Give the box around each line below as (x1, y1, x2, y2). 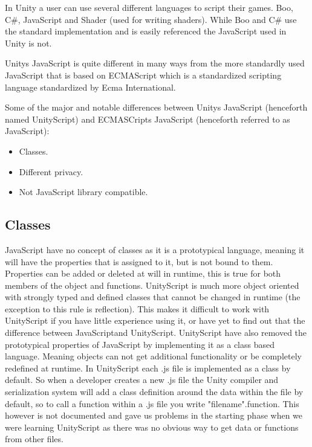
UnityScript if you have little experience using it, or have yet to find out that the (5, 314, 305, 327)
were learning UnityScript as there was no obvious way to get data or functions (5, 420, 299, 433)
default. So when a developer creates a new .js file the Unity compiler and (5, 373, 279, 386)
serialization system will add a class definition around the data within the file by (5, 385, 304, 398)
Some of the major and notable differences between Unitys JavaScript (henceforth (5, 101, 308, 114)
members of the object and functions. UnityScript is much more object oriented (5, 278, 299, 291)
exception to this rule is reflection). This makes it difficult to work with (5, 302, 270, 315)
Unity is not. (5, 36, 52, 49)
